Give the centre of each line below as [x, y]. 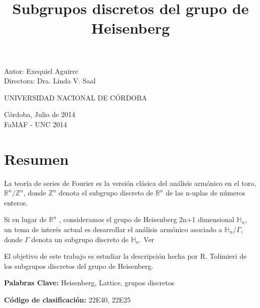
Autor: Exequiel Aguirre [41, 71]
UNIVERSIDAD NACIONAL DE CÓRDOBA [76, 97]
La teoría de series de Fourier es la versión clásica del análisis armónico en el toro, [130, 183]
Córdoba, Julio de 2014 [40, 114]
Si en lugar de [25, 219]
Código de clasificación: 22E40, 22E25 [68, 299]
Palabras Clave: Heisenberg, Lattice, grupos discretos [89, 283]
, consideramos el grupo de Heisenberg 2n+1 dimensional [147, 219]
